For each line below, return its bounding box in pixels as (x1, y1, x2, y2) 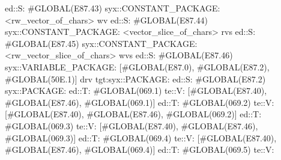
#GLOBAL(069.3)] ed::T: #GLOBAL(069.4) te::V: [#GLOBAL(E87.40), (5, 131, 277, 144)
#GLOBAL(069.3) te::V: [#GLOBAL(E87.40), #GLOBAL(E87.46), (5, 119, 258, 132)
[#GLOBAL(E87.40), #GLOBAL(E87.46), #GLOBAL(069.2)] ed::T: (5, 108, 262, 120)
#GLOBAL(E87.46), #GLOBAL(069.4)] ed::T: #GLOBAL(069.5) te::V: (5, 143, 274, 156)
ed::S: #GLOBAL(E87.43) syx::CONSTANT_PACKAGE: (5, 2, 220, 14)
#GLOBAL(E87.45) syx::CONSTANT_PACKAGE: (5, 37, 198, 49)
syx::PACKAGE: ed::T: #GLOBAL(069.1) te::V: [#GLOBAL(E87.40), (5, 84, 267, 97)
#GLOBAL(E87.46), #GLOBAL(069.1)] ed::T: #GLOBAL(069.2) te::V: (5, 96, 274, 108)
